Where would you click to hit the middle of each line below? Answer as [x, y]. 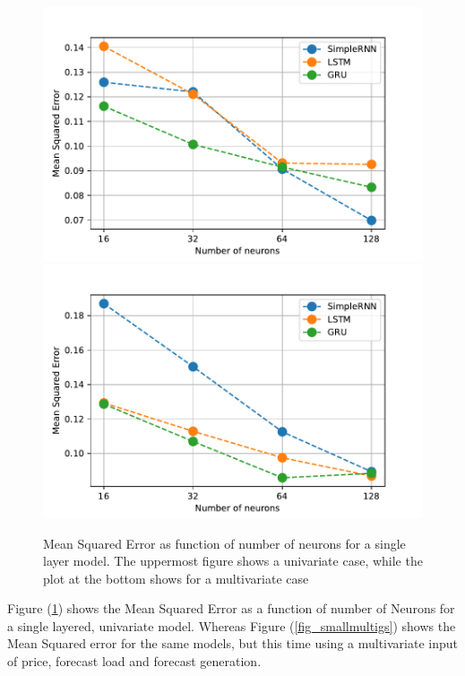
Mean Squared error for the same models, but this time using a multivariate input [233, 643]
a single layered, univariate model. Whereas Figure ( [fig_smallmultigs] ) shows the [232, 625]
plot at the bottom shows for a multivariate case [176, 578]
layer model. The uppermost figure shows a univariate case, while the [233, 561]
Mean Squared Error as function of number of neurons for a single [224, 543]
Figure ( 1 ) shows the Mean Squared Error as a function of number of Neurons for [231, 608]
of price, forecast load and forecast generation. [134, 661]
